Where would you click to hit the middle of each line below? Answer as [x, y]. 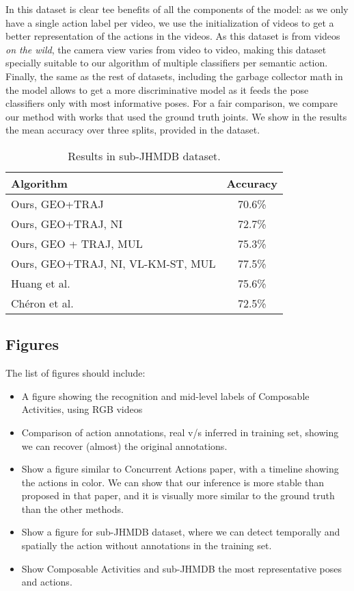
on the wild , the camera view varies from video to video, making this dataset [166, 49]
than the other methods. [72, 508]
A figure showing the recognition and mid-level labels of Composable [165, 395]
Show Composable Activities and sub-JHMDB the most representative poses [182, 568]
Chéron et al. [42, 303]
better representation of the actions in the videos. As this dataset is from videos [173, 36]
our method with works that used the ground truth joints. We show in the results [176, 116]
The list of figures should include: [76, 373]
